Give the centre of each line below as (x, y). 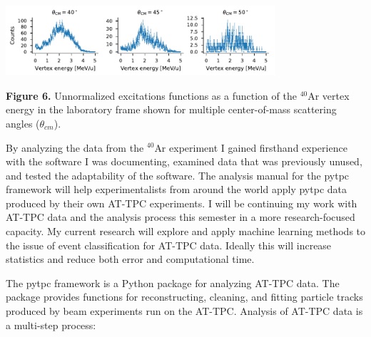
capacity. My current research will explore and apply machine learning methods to (186, 231)
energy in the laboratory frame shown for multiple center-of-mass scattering (171, 109)
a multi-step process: (51, 325)
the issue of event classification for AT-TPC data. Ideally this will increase (169, 245)
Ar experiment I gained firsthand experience (251, 147)
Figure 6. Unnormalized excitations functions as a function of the (151, 95)
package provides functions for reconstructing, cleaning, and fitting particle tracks (184, 297)
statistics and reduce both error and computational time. (130, 259)
